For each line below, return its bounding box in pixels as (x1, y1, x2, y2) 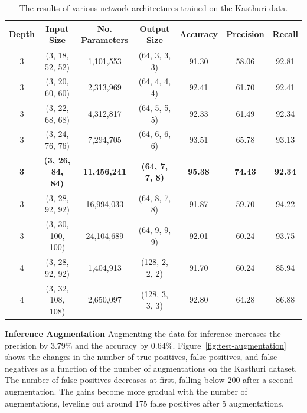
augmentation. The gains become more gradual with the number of (5, 385, 247, 397)
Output (139, 22, 170, 34)
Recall (272, 28, 298, 40)
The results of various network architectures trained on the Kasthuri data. (19, 2, 288, 14)
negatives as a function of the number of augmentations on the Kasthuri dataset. (5, 362, 298, 374)
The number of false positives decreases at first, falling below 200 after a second (5, 373, 293, 386)
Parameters (81, 34, 129, 46)
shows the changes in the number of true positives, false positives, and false (5, 350, 277, 363)
